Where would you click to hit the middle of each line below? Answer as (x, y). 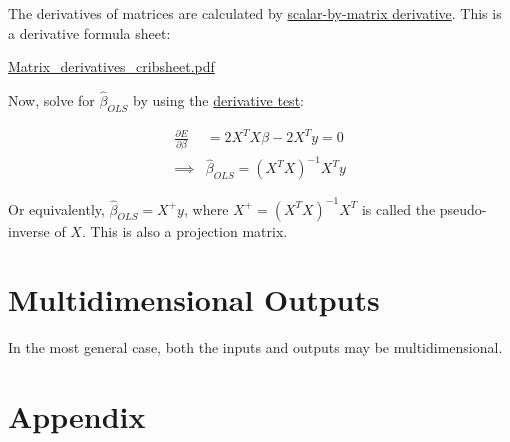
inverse (29, 230)
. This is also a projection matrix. (184, 230)
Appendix (77, 416)
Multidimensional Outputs (194, 299)
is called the (398, 208)
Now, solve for (51, 100)
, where (206, 208)
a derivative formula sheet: (89, 32)
